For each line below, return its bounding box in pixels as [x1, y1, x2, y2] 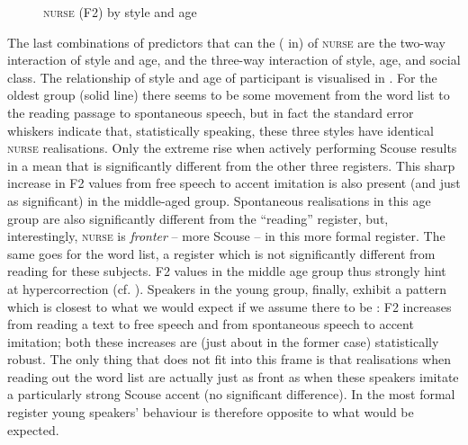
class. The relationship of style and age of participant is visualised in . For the [7, 67, 437, 86]
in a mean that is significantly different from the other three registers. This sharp [7, 156, 455, 174]
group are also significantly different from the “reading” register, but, [7, 209, 389, 227]
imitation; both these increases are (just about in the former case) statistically [7, 332, 439, 351]
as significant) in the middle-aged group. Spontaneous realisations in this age [7, 191, 431, 209]
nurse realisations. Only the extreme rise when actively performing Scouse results [7, 138, 457, 157]
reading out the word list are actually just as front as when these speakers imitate [7, 367, 459, 386]
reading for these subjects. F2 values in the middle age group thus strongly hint [7, 262, 446, 280]
